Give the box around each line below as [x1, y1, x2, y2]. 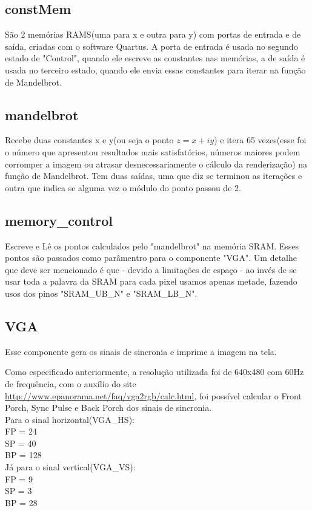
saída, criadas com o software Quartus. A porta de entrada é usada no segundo [5, 39, 298, 52]
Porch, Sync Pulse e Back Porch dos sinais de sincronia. [5, 401, 212, 414]
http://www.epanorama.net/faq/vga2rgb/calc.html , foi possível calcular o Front [5, 389, 302, 402]
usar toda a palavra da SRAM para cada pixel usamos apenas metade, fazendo [5, 275, 297, 288]
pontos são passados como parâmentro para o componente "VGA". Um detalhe [5, 251, 297, 264]
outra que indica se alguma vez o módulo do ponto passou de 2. [5, 181, 241, 194]
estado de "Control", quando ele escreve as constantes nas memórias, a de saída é [5, 52, 305, 64]
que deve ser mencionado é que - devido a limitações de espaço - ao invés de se [5, 263, 297, 276]
